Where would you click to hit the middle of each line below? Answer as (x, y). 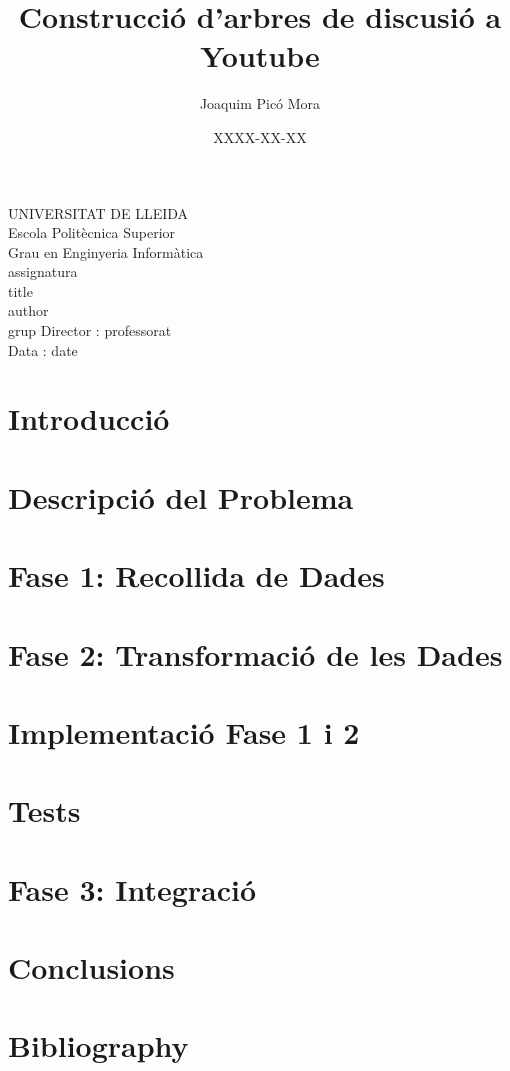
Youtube (260, 55)
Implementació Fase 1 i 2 (184, 731)
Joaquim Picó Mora (260, 103)
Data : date (43, 349)
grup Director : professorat (90, 330)
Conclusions (91, 967)
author (28, 310)
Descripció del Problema (181, 496)
